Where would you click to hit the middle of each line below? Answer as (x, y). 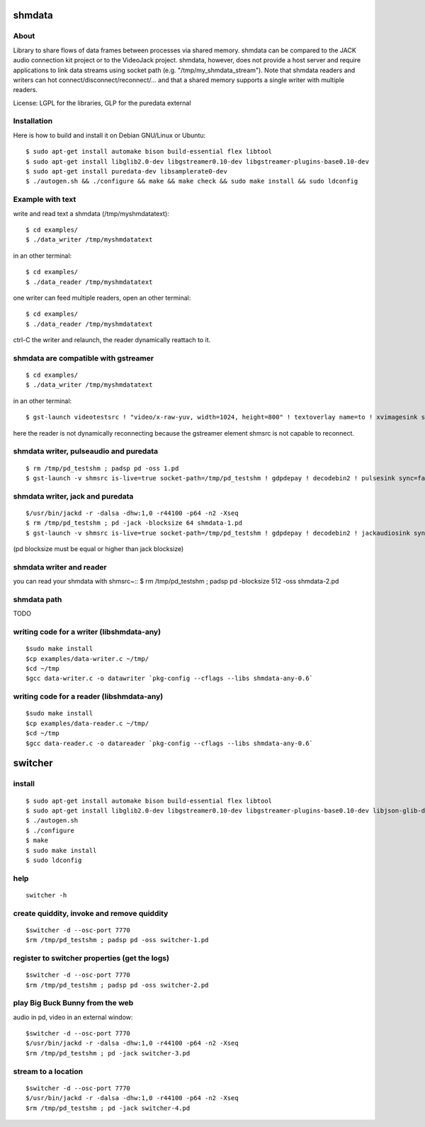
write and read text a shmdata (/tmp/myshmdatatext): (91, 213)
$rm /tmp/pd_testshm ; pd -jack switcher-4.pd (108, 1108)
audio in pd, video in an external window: (73, 1017)
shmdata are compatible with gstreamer (84, 358)
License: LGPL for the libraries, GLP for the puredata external (102, 103)
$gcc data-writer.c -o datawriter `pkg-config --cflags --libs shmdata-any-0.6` (170, 679)
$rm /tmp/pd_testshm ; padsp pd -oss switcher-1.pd (117, 940)
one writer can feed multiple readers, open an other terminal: (102, 298)
